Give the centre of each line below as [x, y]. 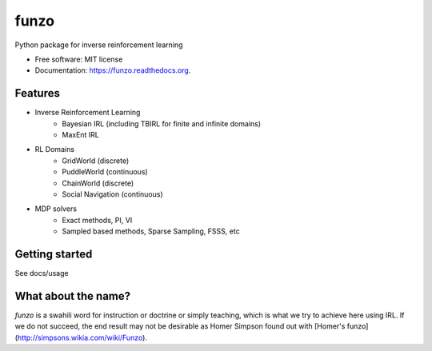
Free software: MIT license [79, 59]
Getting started [54, 254]
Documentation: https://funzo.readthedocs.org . [113, 70]
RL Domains [55, 150]
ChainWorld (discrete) [98, 183]
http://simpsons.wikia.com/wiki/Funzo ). [82, 337]
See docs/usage [42, 273]
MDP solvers [56, 209]
